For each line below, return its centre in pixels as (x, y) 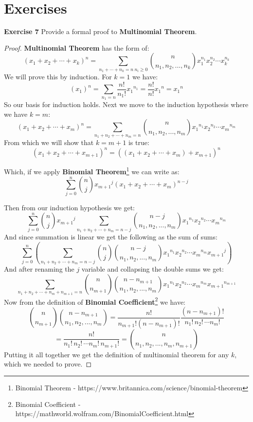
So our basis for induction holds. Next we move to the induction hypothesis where (126, 104)
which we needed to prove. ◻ (48, 364)
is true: (139, 142)
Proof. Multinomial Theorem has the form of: (77, 47)
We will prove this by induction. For (58, 77)
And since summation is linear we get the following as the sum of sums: (111, 237)
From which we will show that (49, 142)
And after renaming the (39, 269)
